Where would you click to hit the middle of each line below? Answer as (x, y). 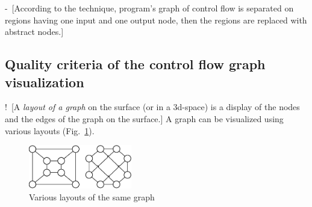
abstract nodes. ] (34, 32)
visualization (45, 82)
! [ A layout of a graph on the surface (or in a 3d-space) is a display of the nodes (152, 107)
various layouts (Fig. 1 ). (50, 130)
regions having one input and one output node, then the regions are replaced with (156, 20)
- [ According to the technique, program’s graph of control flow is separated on (149, 8)
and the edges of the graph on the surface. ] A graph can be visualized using (144, 118)
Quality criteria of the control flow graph (135, 64)
